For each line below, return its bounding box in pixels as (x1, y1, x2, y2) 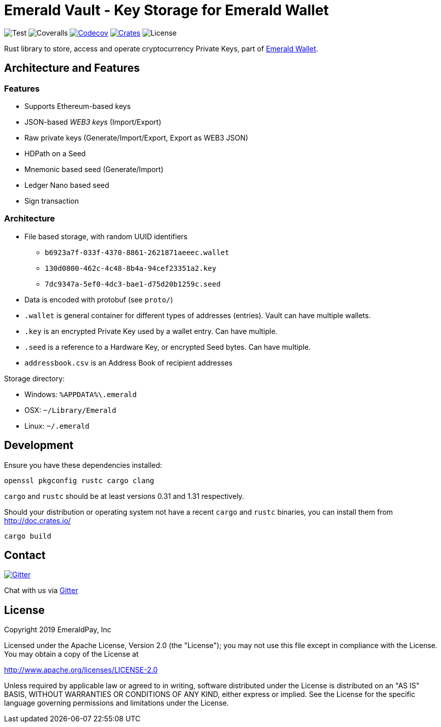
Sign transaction (24, 196, 79, 205)
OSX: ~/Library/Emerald (24, 405, 116, 414)
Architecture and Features (4, 62, 140, 75)
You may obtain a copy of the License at (4, 650, 139, 659)
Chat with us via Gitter (4, 586, 78, 595)
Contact (4, 548, 46, 562)
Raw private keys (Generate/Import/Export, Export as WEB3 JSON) (24, 133, 248, 142)
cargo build (4, 532, 51, 540)
